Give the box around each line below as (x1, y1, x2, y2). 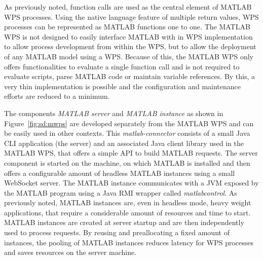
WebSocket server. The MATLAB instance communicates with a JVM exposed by (4, 177, 259, 188)
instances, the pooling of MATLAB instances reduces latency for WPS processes (4, 237, 254, 247)
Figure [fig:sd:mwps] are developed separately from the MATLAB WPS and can (4, 118, 254, 128)
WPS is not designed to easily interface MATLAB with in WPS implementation (4, 31, 253, 42)
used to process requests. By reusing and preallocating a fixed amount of (4, 227, 230, 238)
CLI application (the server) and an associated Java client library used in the (4, 137, 244, 148)
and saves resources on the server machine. (4, 247, 137, 257)
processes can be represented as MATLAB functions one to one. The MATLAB (4, 21, 250, 32)
